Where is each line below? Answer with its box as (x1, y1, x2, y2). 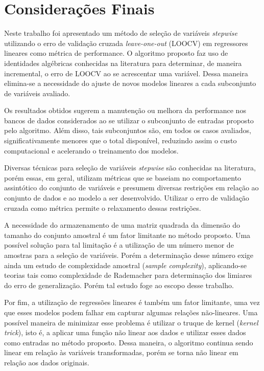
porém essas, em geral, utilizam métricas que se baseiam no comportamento (4, 172, 242, 183)
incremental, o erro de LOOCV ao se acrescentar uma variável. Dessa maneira (4, 68, 248, 78)
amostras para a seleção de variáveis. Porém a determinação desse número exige (4, 250, 254, 260)
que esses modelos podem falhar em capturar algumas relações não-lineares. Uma (4, 307, 258, 317)
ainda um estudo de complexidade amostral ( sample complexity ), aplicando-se (4, 259, 247, 270)
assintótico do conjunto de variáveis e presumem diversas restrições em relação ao (4, 182, 259, 193)
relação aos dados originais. (4, 357, 89, 367)
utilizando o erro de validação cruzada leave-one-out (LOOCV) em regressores (4, 37, 248, 48)
